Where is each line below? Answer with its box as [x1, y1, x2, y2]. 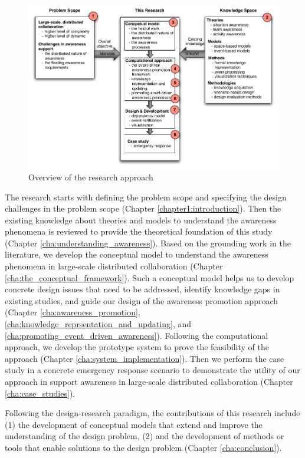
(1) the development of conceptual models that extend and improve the [5, 418, 263, 430]
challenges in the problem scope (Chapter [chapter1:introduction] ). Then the [5, 202, 281, 215]
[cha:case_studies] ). [5, 387, 76, 399]
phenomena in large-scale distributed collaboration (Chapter [5, 260, 223, 272]
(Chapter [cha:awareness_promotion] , [5, 306, 140, 318]
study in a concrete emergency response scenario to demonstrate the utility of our [5, 364, 300, 376]
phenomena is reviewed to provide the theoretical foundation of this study [5, 225, 273, 238]
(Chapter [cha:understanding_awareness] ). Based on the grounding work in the [5, 236, 291, 249]
